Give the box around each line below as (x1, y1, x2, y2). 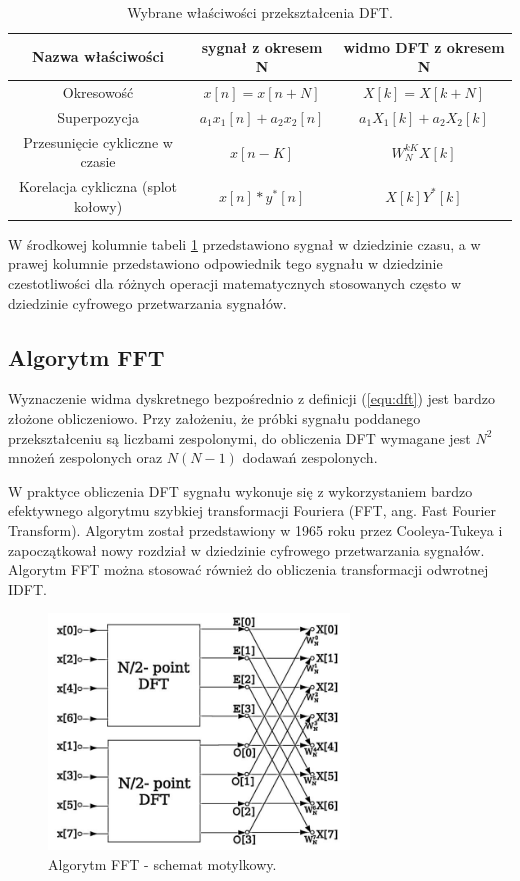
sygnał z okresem (201, 36, 323, 57)
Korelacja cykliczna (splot (19, 176, 178, 197)
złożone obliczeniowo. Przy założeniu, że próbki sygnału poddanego (8, 408, 421, 429)
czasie (80, 151, 116, 172)
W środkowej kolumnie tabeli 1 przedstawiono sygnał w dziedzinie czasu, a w (8, 233, 481, 254)
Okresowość (62, 82, 134, 103)
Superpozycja (57, 106, 139, 127)
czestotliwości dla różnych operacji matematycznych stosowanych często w (8, 273, 462, 294)
